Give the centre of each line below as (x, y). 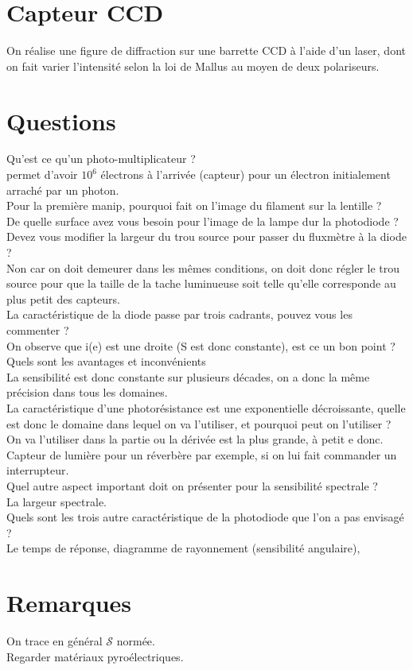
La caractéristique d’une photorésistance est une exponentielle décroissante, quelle (206, 407)
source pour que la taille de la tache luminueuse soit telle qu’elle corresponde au (201, 283)
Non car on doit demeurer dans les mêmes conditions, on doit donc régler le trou (203, 267)
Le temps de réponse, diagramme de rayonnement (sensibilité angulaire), (183, 548)
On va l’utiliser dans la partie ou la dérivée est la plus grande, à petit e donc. (195, 439)
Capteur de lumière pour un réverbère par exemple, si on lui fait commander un (202, 454)
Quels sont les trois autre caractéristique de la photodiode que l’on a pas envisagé (205, 517)
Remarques (69, 603)
